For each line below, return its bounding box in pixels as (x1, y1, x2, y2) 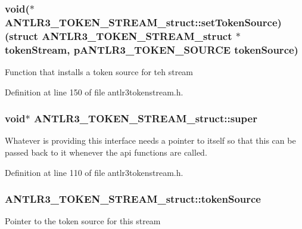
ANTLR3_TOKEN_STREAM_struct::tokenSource (5, 191, 261, 206)
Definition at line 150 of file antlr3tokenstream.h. (5, 85, 183, 98)
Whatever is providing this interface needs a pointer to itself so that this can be (5, 134, 296, 147)
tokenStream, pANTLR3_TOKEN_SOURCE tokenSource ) (5, 42, 298, 57)
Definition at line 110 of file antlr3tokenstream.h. (5, 166, 183, 178)
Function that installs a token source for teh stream (5, 65, 194, 78)
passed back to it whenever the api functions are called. (5, 146, 207, 158)
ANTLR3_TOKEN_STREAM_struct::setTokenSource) (5, 14, 282, 29)
